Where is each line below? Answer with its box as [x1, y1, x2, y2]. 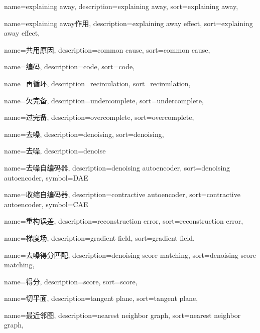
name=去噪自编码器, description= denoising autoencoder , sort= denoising [4, 162, 230, 173]
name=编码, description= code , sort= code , [4, 61, 135, 72]
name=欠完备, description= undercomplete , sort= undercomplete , [4, 95, 204, 105]
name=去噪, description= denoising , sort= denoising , [4, 128, 164, 139]
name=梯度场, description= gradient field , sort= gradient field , [4, 232, 195, 243]
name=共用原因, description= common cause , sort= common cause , [4, 44, 210, 55]
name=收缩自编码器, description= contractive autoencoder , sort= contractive [4, 189, 240, 200]
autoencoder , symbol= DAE [4, 172, 88, 183]
